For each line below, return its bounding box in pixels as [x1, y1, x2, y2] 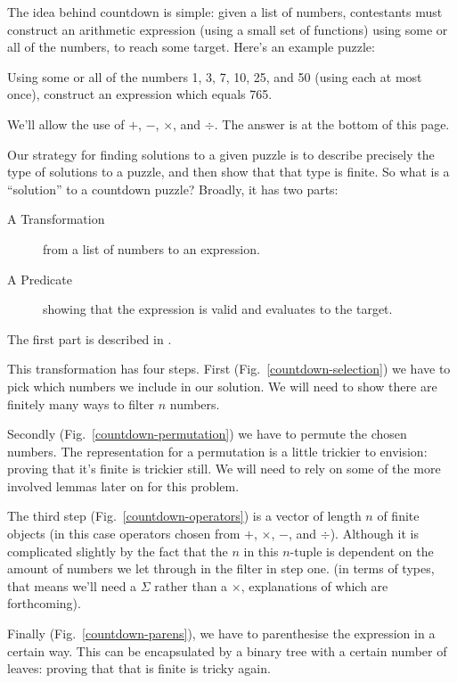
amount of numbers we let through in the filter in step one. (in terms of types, [7, 559, 435, 578]
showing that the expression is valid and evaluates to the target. [43, 300, 393, 318]
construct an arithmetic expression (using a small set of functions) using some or [7, 20, 448, 38]
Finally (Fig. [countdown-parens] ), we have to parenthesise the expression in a [7, 624, 436, 643]
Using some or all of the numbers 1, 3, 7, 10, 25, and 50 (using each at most [7, 67, 422, 86]
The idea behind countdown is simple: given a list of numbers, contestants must [7, 3, 443, 21]
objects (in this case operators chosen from [7, 524, 241, 543]
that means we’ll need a [7, 576, 137, 595]
